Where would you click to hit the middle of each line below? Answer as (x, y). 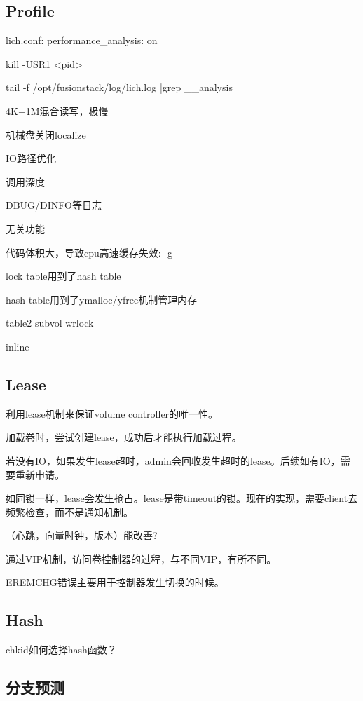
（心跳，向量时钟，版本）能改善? (82, 535)
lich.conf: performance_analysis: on (82, 40)
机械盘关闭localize (46, 134)
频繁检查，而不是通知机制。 (69, 511)
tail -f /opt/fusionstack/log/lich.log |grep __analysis (119, 87)
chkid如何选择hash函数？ (61, 649)
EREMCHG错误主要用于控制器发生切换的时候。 (115, 582)
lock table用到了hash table (63, 276)
